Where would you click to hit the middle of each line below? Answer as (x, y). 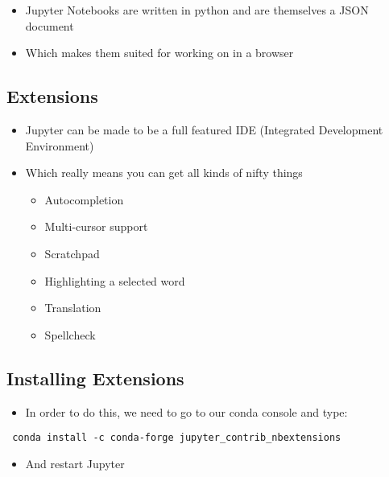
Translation (73, 308)
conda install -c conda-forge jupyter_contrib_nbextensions (177, 438)
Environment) (60, 145)
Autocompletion (84, 199)
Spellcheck (70, 334)
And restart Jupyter (75, 463)
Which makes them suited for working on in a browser (159, 53)
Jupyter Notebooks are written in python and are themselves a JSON (197, 10)
